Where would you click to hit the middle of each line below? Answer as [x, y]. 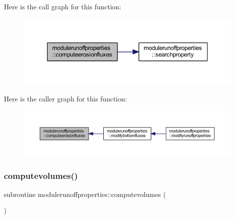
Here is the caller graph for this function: [66, 99]
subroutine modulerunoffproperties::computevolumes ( [85, 194]
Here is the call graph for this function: [63, 6]
